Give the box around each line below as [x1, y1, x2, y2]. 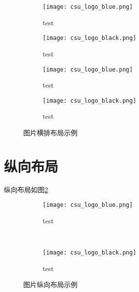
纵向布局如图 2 [4, 184, 48, 194]
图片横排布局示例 [23, 128, 77, 137]
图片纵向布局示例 [23, 279, 77, 290]
